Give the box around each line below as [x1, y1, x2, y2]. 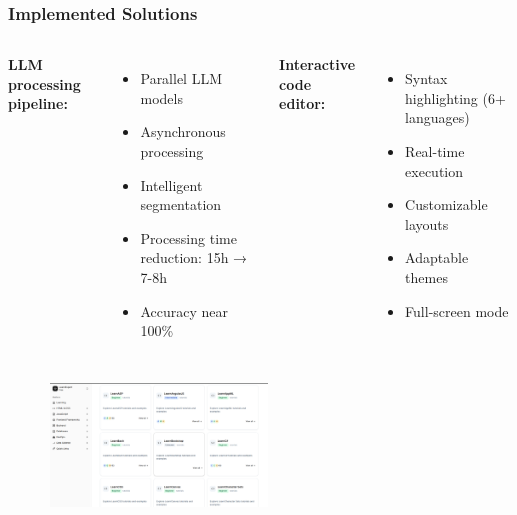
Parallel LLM [140, 68, 223, 89]
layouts [405, 213, 449, 234]
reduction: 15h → [140, 247, 248, 268]
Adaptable [405, 247, 469, 268]
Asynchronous [140, 121, 226, 142]
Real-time [405, 141, 465, 161]
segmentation [140, 194, 222, 215]
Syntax [405, 68, 448, 89]
